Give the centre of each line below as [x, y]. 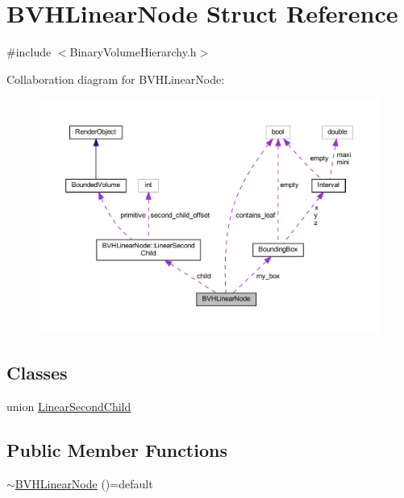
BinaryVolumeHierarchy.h [133, 52]
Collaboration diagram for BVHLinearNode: [116, 79]
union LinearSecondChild [69, 407]
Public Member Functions [117, 450]
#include [29, 52]
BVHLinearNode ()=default [84, 483]
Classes [37, 373]
